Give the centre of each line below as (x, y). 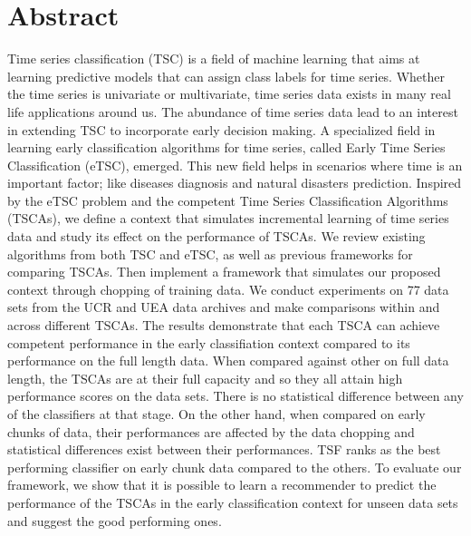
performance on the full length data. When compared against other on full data (228, 361)
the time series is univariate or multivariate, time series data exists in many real (229, 94)
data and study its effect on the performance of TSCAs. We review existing (216, 236)
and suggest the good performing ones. (115, 520)
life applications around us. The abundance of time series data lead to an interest (233, 111)
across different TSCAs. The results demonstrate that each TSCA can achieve (224, 325)
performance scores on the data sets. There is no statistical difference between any (235, 396)
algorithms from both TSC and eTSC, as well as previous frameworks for (210, 253)
